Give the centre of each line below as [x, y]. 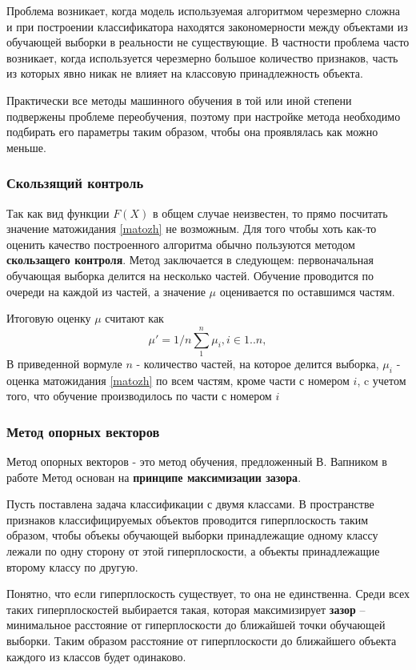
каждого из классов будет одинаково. [96, 656]
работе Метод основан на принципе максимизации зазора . [154, 477]
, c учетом [382, 380]
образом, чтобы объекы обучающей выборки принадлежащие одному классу [192, 535]
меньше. [26, 147]
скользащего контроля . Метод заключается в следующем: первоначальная [190, 260]
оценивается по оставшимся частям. [307, 291]
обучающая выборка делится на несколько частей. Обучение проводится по [190, 275]
